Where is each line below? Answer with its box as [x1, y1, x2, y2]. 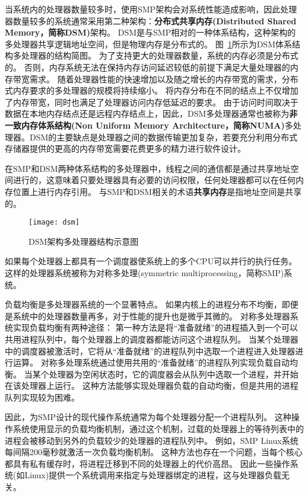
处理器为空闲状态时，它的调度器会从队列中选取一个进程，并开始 [49, 367, 299, 380]
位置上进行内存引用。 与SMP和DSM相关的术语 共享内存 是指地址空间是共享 [12, 185, 302, 197]
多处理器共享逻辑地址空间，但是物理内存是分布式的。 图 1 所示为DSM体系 [5, 37, 292, 50]
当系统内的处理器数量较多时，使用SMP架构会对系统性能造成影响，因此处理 [5, 3, 297, 15]
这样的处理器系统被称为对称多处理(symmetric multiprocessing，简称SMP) [5, 266, 284, 279]
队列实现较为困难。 [5, 391, 80, 403]
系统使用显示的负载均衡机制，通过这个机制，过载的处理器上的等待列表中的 [12, 423, 304, 435]
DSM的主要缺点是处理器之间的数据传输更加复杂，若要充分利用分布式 [29, 130, 298, 143]
